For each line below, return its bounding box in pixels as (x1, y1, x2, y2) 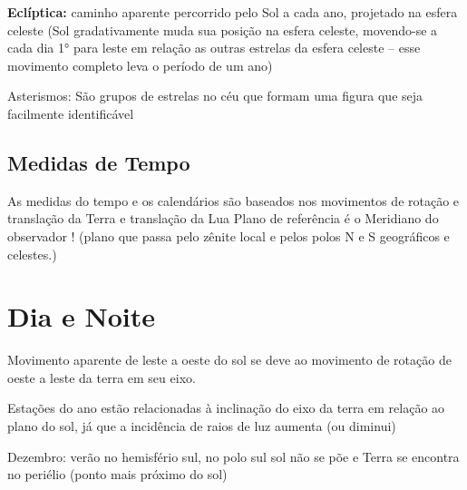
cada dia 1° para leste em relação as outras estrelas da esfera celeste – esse (7, 38, 421, 57)
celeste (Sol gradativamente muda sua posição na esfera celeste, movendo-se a (7, 20, 438, 39)
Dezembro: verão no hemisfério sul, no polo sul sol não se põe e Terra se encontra (7, 446, 460, 465)
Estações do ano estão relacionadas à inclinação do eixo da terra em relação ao (7, 398, 445, 417)
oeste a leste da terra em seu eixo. (7, 367, 196, 387)
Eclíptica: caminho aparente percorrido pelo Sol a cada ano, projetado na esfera (7, 3, 458, 21)
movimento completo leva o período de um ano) (7, 55, 273, 74)
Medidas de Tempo (7, 148, 190, 176)
